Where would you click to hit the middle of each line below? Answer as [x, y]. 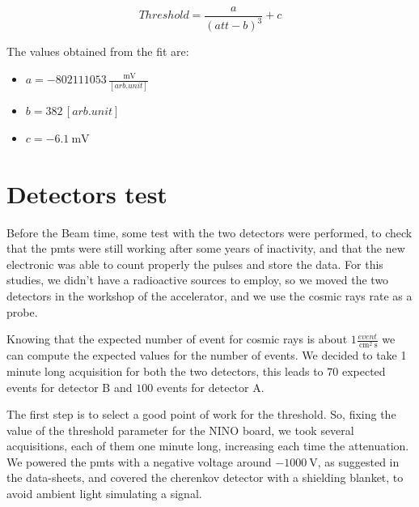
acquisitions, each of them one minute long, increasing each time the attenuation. [208, 446]
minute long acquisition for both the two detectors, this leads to [165, 371]
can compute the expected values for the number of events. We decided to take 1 [207, 355]
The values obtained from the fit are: [98, 51]
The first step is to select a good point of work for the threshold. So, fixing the [201, 414]
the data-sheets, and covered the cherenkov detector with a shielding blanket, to [205, 477]
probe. [22, 311]
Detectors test [87, 193]
